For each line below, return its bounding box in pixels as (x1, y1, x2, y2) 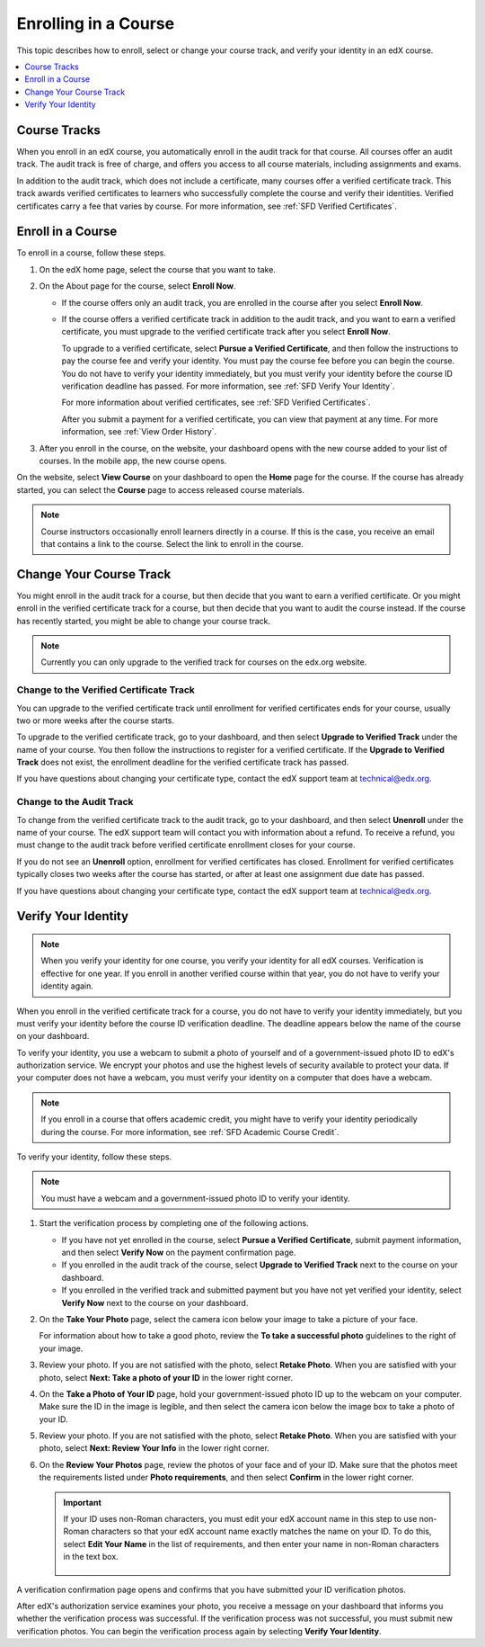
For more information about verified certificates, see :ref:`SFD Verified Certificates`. (61, 397, 371, 408)
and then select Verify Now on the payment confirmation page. (61, 1247, 296, 1258)
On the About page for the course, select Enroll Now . (39, 281, 237, 291)
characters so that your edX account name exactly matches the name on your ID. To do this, (91, 1526, 432, 1537)
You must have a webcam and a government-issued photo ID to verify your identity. (40, 1193, 350, 1204)
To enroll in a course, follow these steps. (16, 247, 166, 258)
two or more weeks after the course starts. (16, 715, 175, 726)
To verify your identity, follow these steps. (16, 1151, 172, 1162)
